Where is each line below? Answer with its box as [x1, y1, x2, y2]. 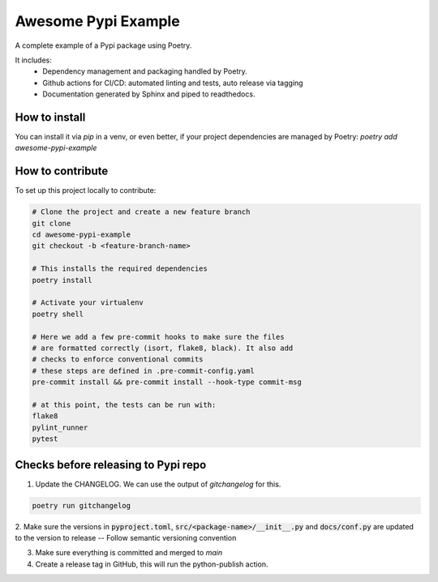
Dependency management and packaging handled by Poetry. [42, 66, 247, 76]
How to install [15, 110, 86, 124]
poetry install [32, 276, 92, 285]
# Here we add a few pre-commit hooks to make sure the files [32, 332, 285, 341]
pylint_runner [32, 422, 88, 432]
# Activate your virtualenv [32, 298, 144, 307]
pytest [32, 434, 58, 443]
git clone [32, 219, 71, 228]
